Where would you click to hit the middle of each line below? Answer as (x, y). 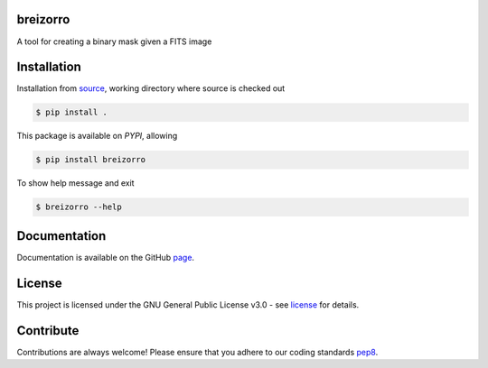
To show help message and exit (75, 183)
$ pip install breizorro (91, 160)
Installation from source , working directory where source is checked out (151, 88)
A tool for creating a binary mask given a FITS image (114, 41)
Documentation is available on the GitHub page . (105, 257)
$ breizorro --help (79, 207)
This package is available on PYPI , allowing (97, 136)
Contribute (48, 331)
